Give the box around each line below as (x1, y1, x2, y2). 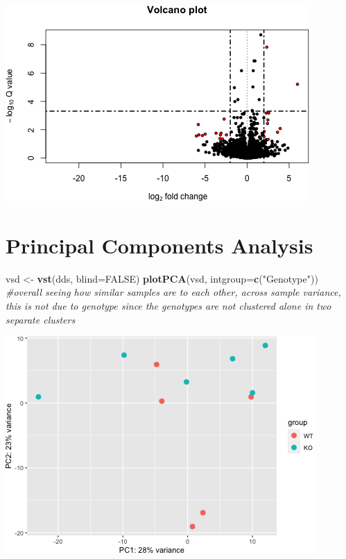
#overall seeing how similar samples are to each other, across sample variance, (6, 285, 341, 299)
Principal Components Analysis (6, 231, 313, 259)
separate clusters (6, 312, 76, 326)
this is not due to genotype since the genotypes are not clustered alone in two (6, 298, 331, 312)
